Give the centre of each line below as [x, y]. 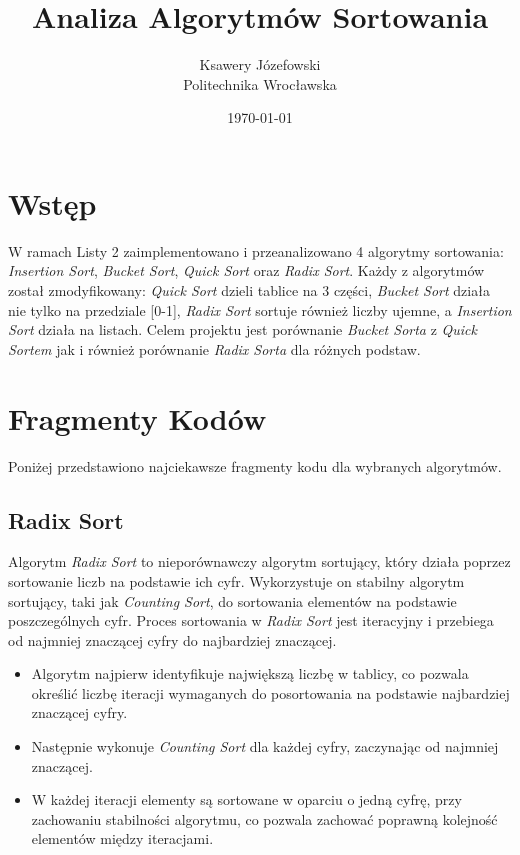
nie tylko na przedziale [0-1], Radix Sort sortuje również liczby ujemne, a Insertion [260, 309]
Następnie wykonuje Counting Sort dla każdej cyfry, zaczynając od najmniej [265, 746]
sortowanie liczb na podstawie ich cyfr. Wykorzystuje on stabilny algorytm [236, 580]
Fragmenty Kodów [137, 417]
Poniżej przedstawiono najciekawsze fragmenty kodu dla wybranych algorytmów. [255, 465]
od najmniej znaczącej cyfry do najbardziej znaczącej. [172, 639]
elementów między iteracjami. [122, 838]
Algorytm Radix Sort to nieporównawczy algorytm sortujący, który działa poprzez [259, 561]
